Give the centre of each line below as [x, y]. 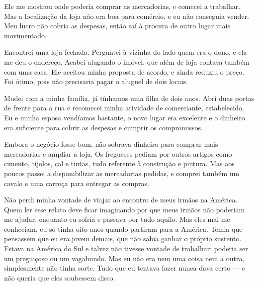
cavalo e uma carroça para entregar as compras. [77, 183]
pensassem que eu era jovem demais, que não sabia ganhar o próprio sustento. [123, 238]
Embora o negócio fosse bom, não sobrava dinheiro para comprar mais [111, 144]
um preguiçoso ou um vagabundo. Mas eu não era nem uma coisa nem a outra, [124, 258]
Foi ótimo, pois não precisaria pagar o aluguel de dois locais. [96, 81]
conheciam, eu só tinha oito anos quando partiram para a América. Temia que [123, 229]
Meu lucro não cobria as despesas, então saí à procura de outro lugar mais [117, 26]
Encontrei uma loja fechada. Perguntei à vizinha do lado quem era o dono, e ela [126, 52]
